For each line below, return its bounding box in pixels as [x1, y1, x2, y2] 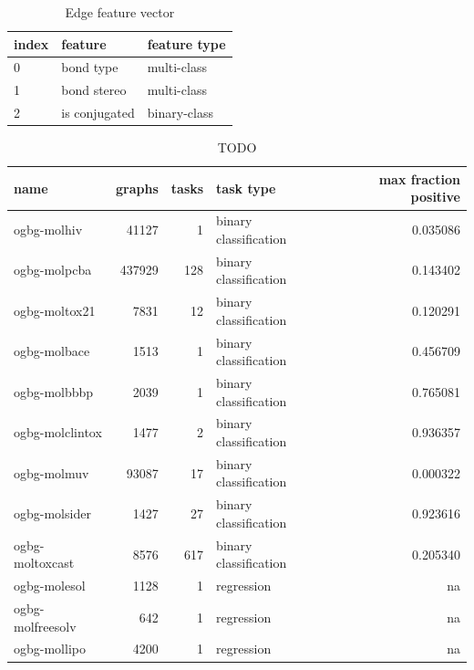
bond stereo [61, 80, 127, 99]
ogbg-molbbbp [14, 382, 94, 401]
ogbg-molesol [14, 576, 86, 595]
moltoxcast [14, 553, 75, 572]
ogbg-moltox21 [14, 300, 96, 319]
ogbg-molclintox [14, 423, 102, 442]
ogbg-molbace [14, 341, 90, 361]
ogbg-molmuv [14, 463, 89, 482]
